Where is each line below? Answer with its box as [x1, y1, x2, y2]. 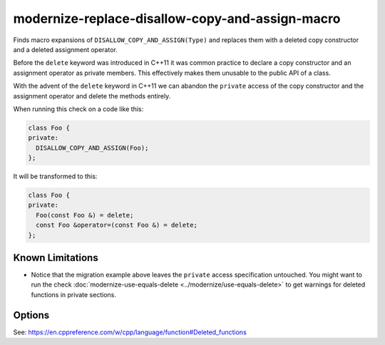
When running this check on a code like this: [13, 104, 144, 113]
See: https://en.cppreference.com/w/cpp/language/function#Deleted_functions [13, 328, 247, 336]
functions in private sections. [31, 290, 117, 299]
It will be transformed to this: [13, 172, 98, 181]
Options [13, 309, 50, 321]
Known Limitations [13, 252, 99, 264]
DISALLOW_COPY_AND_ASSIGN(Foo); [36, 143, 149, 152]
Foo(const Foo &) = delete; [36, 211, 134, 219]
